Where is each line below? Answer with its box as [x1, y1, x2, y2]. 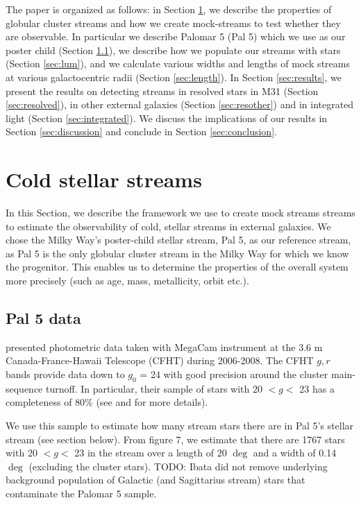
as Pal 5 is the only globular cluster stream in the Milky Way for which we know [6, 246, 349, 260]
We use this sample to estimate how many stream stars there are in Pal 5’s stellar [6, 418, 354, 432]
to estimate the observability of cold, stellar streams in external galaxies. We [6, 219, 331, 233]
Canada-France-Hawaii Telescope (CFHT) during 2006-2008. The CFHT [6, 353, 314, 368]
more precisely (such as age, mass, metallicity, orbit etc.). [6, 273, 249, 288]
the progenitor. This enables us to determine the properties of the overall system [6, 259, 349, 274]
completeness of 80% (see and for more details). [6, 395, 208, 409]
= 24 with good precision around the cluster [140, 367, 328, 382]
